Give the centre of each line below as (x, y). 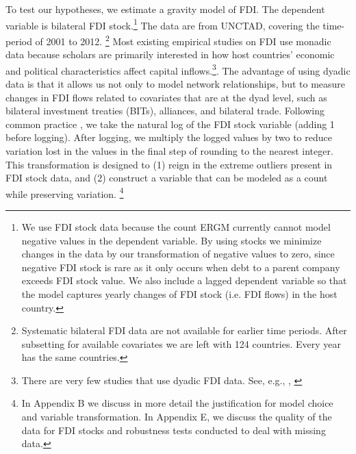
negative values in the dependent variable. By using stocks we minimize (171, 240)
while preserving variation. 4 (65, 192)
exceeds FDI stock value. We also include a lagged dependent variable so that (184, 280)
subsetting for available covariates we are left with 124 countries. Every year (181, 343)
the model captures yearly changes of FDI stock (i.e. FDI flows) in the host (179, 293)
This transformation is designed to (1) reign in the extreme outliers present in (169, 164)
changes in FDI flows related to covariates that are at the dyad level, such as (166, 97)
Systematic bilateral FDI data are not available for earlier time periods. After (184, 330)
